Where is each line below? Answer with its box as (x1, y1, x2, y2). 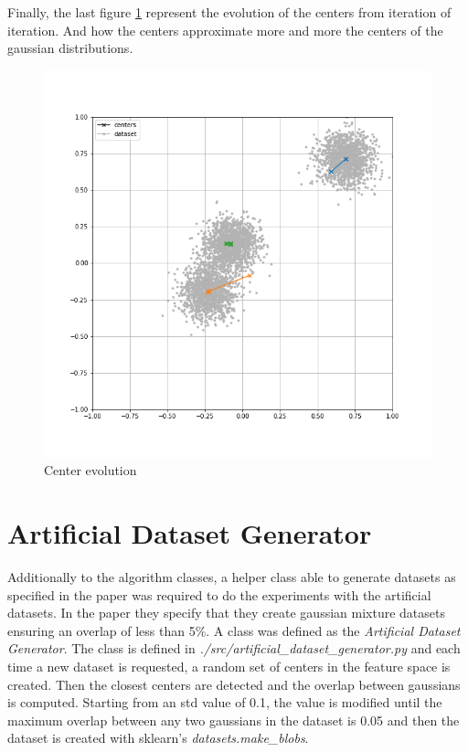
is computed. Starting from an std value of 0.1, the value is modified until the (7, 693, 442, 712)
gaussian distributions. (7, 38, 133, 58)
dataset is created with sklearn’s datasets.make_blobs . (7, 728, 309, 747)
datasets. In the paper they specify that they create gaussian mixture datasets (7, 603, 445, 622)
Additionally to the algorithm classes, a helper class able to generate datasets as (7, 567, 456, 587)
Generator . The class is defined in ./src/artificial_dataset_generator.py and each (7, 639, 461, 658)
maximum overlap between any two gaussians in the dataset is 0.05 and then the (7, 710, 460, 729)
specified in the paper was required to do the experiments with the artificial (7, 585, 431, 604)
